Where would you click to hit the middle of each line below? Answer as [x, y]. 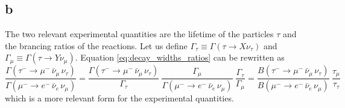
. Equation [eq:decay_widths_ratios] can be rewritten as [180, 57]
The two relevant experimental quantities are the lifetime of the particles [139, 34]
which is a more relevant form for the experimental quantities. [119, 98]
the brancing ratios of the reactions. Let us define [96, 45]
